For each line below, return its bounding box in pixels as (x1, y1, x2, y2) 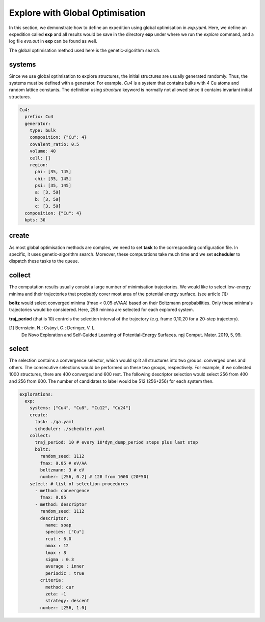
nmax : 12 (45, 543, 69, 549)
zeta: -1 (45, 591, 66, 596)
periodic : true (45, 570, 84, 576)
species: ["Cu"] (45, 529, 84, 535)
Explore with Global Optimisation (9, 7, 146, 18)
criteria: (40, 577, 64, 583)
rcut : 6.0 (45, 536, 72, 541)
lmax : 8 (45, 550, 66, 556)
